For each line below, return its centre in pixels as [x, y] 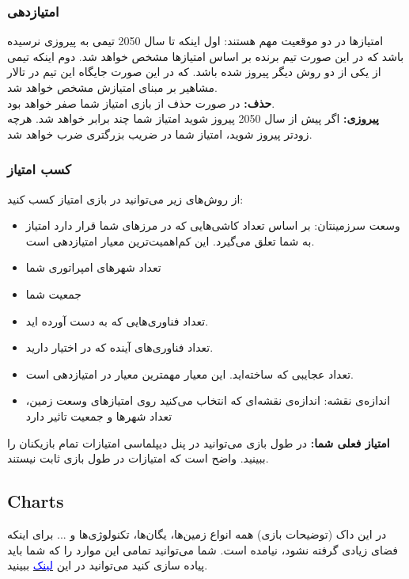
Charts [36, 501]
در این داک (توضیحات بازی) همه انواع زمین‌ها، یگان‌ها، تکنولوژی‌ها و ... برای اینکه [197, 533]
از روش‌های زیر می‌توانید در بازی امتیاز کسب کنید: [125, 198]
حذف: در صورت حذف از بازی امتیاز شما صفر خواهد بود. [141, 103]
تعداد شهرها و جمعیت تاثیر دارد [99, 415]
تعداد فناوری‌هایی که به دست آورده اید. [117, 320]
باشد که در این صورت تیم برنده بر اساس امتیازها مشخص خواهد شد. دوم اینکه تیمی [206, 56]
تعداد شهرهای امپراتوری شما [93, 267]
